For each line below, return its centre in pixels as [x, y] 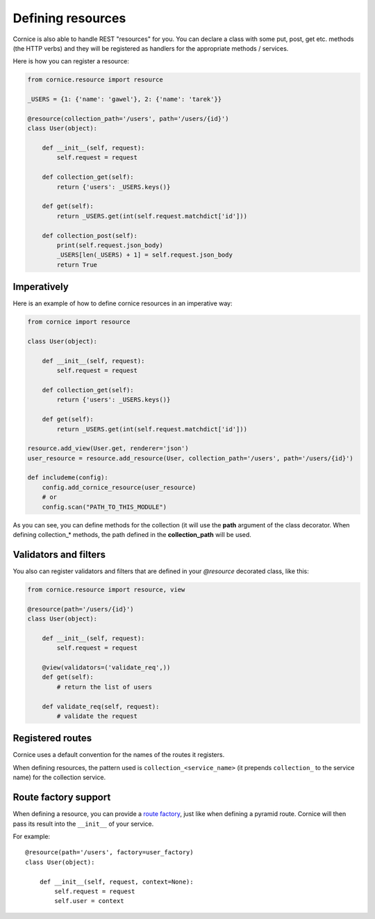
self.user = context [89, 901]
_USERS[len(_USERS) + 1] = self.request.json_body [144, 255]
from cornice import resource [79, 322]
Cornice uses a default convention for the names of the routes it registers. [119, 755]
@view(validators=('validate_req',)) [106, 668]
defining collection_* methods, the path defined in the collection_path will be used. [132, 535]
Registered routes [52, 738]
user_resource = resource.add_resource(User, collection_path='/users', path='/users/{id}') [190, 458]
